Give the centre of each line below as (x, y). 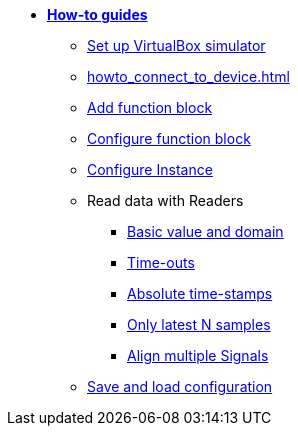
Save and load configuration (180, 386)
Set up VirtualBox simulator (176, 45)
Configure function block (169, 138)
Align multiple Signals (198, 355)
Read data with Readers (165, 200)
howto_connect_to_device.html (188, 76)
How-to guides (97, 14)
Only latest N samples (199, 324)
